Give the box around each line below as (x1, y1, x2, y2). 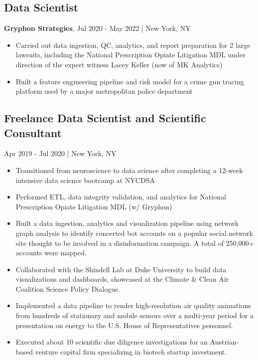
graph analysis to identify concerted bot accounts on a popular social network (15, 227, 253, 238)
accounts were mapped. (15, 247, 87, 258)
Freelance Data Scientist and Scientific (4, 110, 206, 126)
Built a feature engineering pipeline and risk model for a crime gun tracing (15, 76, 244, 86)
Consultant (4, 125, 62, 140)
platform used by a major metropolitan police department (15, 86, 193, 96)
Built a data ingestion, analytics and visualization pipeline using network (15, 218, 239, 228)
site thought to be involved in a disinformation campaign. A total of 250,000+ (15, 237, 255, 248)
